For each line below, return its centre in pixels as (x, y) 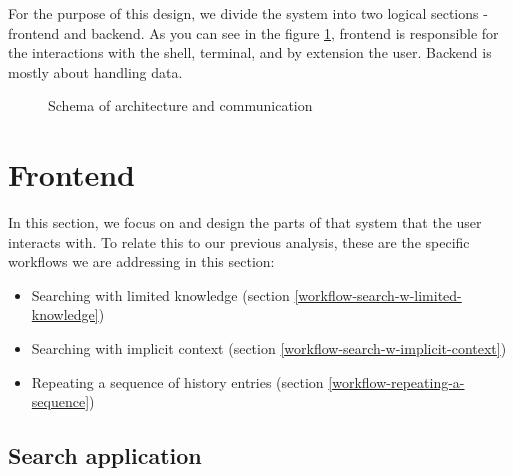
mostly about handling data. (95, 71)
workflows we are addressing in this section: (141, 261)
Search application (105, 455)
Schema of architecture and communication (180, 105)
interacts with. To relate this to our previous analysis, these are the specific (239, 241)
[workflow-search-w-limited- (378, 294)
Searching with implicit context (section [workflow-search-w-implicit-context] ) (269, 348)
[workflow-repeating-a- (396, 381)
